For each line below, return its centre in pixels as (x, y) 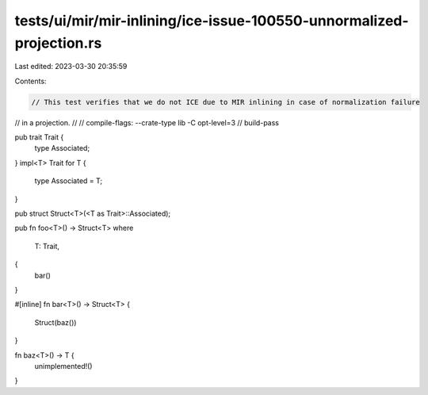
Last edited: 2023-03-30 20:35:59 (71, 67)
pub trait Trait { (39, 137)
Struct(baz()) (55, 322)
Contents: (31, 81)
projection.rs (58, 43)
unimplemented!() (63, 366)
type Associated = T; (69, 181)
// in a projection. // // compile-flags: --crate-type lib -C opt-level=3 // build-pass (147, 122)
